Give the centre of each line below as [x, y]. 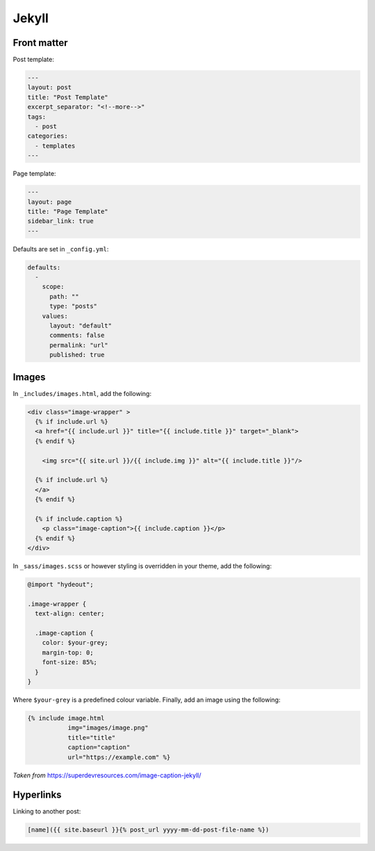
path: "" [64, 296]
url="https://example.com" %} [119, 757]
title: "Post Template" [68, 97]
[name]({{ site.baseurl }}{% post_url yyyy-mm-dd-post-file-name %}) [148, 830]
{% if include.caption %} [79, 519]
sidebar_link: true [60, 221]
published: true [77, 355]
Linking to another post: [47, 811]
